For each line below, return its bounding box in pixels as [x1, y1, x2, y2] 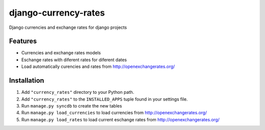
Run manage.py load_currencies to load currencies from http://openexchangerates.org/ [21, 110, 207, 116]
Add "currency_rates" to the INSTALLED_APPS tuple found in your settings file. [21, 96, 188, 102]
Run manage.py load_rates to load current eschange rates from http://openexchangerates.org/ [21, 116, 220, 122]
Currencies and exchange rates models [21, 50, 101, 56]
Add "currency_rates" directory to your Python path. [21, 89, 134, 95]
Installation [9, 76, 44, 85]
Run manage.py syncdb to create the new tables [21, 103, 122, 108]
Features [9, 37, 37, 45]
